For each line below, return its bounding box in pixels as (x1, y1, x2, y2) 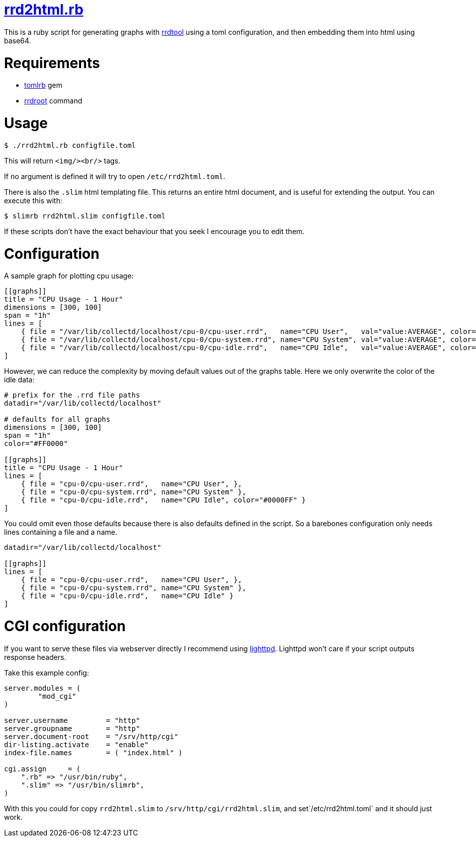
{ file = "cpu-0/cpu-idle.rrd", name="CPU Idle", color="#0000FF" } (21, 496, 306, 504)
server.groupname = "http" (4, 724, 140, 733)
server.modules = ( (4, 684, 81, 692)
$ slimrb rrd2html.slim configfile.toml (4, 211, 166, 220)
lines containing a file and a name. (4, 528, 117, 537)
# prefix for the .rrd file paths (4, 391, 140, 400)
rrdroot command (24, 96, 83, 105)
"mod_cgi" (38, 692, 77, 700)
